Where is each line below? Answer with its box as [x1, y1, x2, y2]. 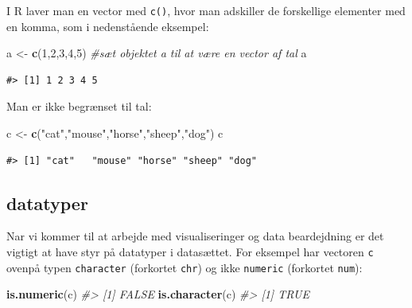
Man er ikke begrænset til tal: [6, 98, 152, 115]
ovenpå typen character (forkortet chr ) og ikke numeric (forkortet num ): [6, 259, 363, 275]
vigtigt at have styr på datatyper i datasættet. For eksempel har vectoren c [6, 244, 374, 260]
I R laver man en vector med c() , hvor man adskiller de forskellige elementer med [6, 2, 406, 18]
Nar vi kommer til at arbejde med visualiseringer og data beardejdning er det [6, 228, 384, 244]
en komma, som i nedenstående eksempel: [6, 18, 209, 34]
